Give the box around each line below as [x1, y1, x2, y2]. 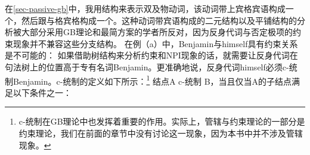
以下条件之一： [13, 86, 72, 98]
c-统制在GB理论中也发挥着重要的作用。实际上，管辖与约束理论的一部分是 [18, 115, 305, 128]
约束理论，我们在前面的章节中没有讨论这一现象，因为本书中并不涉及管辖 [18, 127, 303, 139]
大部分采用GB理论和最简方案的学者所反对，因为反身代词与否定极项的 [21, 26, 293, 38]
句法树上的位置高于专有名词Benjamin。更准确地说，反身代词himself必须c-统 [5, 60, 297, 73]
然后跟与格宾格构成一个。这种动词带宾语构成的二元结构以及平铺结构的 [21, 14, 297, 26]
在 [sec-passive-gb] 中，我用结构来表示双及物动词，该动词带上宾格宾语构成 [5, 2, 286, 14]
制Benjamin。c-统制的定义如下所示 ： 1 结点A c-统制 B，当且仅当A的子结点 [5, 73, 292, 87]
